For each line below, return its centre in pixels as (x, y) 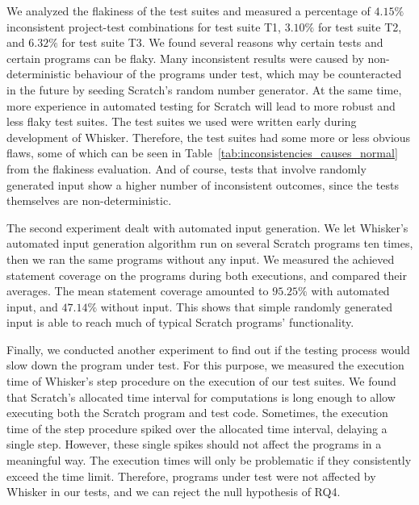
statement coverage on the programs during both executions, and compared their (207, 275)
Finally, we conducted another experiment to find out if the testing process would (208, 349)
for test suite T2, (360, 26)
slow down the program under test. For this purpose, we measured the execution (205, 365)
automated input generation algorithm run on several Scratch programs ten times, (210, 243)
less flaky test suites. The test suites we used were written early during (182, 121)
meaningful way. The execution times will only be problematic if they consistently (209, 460)
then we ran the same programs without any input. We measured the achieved (201, 259)
